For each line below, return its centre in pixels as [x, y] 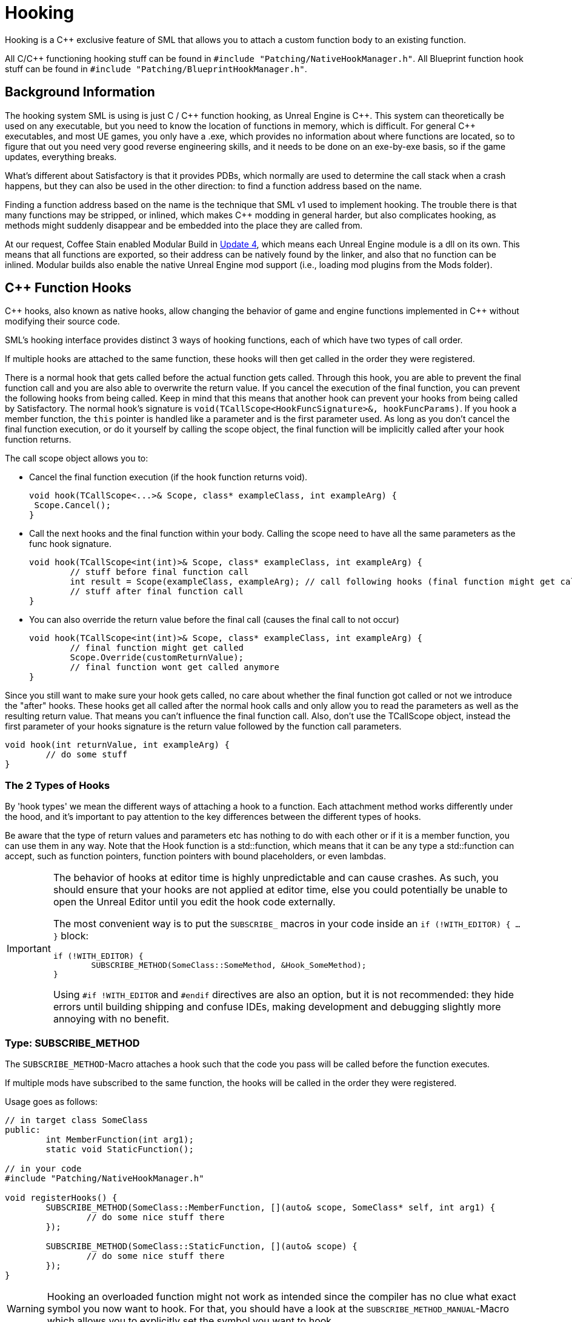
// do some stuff [87, 755]
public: [23, 1129]
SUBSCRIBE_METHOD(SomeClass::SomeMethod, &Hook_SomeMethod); [229, 965]
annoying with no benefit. [111, 1019]
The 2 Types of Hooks [58, 785]
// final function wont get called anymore [175, 667]
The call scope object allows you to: [77, 458]
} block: [71, 936]
